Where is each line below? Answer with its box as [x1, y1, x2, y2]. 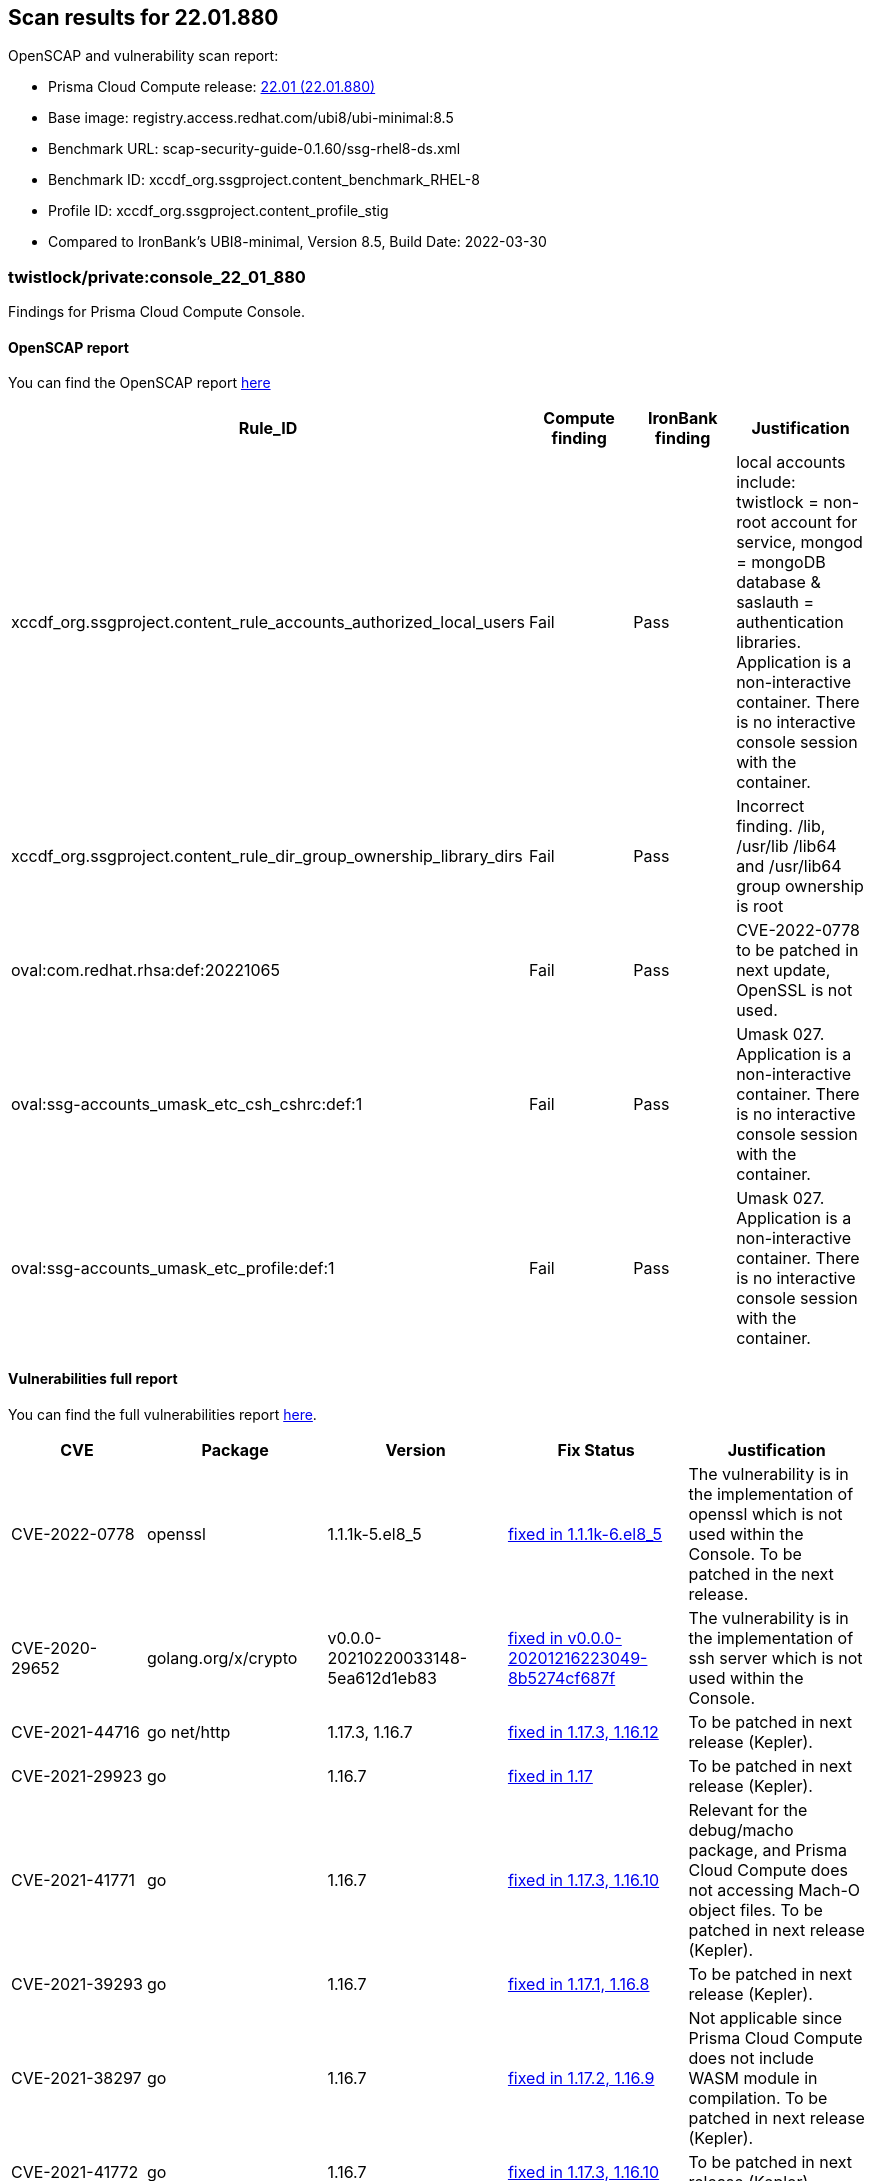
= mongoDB [736, 552, 826, 573]
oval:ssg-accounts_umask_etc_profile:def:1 [11, 1258, 335, 1279]
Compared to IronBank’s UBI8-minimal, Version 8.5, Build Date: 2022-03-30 [48, 233, 547, 251]
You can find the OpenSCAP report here [8, 374, 271, 392]
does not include [688, 2047, 814, 2068]
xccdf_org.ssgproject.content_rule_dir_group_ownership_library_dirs [11, 846, 523, 867]
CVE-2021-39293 [11, 1973, 143, 1994]
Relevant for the [688, 1799, 808, 1820]
